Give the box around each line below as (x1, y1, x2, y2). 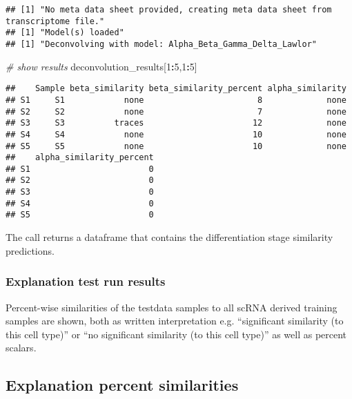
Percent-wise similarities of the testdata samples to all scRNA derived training (6, 300, 338, 314)
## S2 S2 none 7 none (6, 106, 346, 117)
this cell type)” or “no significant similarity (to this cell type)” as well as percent (6, 327, 347, 341)
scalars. (6, 340, 37, 355)
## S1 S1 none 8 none (6, 95, 346, 105)
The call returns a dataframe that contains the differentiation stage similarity (6, 230, 333, 244)
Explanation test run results (6, 273, 166, 290)
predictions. (6, 243, 55, 257)
